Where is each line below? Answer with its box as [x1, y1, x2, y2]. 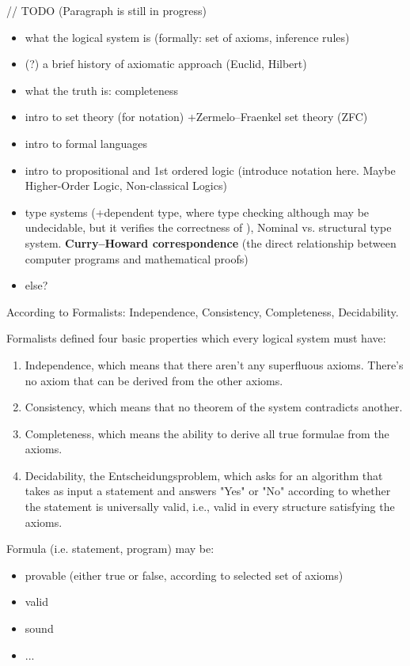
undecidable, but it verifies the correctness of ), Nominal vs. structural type [25, 219, 392, 236]
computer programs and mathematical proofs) [25, 250, 249, 267]
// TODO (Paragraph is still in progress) [6, 2, 207, 18]
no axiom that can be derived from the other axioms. [25, 372, 283, 388]
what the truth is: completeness [25, 81, 178, 98]
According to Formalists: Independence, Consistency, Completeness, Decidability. [6, 303, 399, 320]
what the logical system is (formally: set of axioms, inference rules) [25, 28, 350, 45]
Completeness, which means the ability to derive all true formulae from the [25, 425, 389, 441]
